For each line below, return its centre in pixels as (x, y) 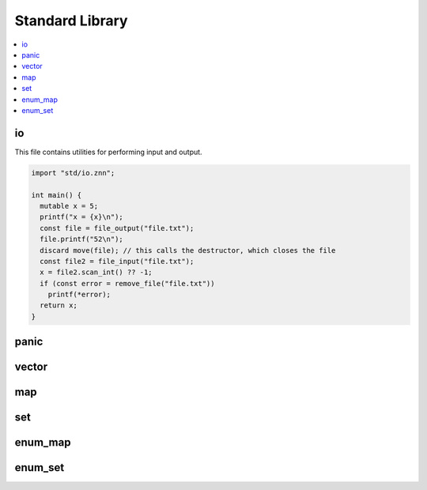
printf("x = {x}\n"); (82, 217)
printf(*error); (79, 295)
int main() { (57, 195)
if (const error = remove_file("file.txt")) (127, 283)
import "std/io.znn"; (73, 173)
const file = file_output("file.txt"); (117, 228)
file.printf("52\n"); (82, 239)
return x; (59, 305)
